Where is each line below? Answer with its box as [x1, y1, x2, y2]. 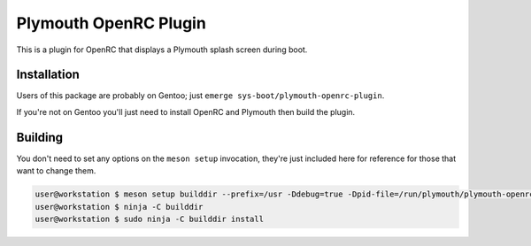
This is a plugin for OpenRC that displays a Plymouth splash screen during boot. [16, 44, 308, 55]
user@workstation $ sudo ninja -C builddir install [35, 213, 265, 224]
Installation [16, 67, 80, 82]
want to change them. [16, 165, 96, 176]
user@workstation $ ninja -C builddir [35, 202, 204, 211]
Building [16, 129, 64, 145]
